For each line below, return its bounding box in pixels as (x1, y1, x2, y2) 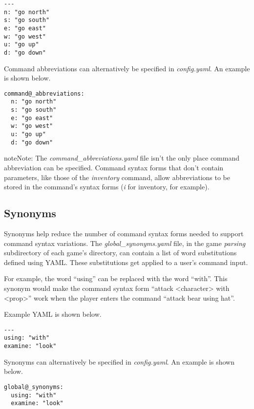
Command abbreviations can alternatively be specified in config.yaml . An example (4, 63, 250, 73)
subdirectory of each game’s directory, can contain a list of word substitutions (4, 247, 237, 258)
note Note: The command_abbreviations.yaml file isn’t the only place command (4, 153, 239, 163)
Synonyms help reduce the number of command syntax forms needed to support (4, 228, 244, 238)
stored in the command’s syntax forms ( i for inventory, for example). (4, 182, 210, 192)
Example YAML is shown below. (4, 309, 102, 319)
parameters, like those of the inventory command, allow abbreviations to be (4, 172, 230, 182)
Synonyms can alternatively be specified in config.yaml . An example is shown (4, 356, 234, 367)
